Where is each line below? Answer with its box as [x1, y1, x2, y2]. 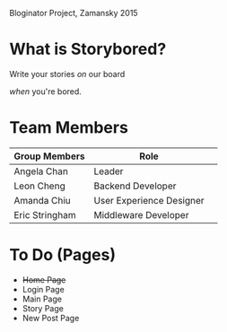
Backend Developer [93, 179, 177, 192]
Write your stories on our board [9, 68, 126, 79]
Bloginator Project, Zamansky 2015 [9, 8, 138, 18]
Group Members [13, 150, 85, 162]
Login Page [22, 284, 65, 294]
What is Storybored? [9, 39, 167, 59]
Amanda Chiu [13, 194, 72, 206]
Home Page [22, 274, 66, 285]
